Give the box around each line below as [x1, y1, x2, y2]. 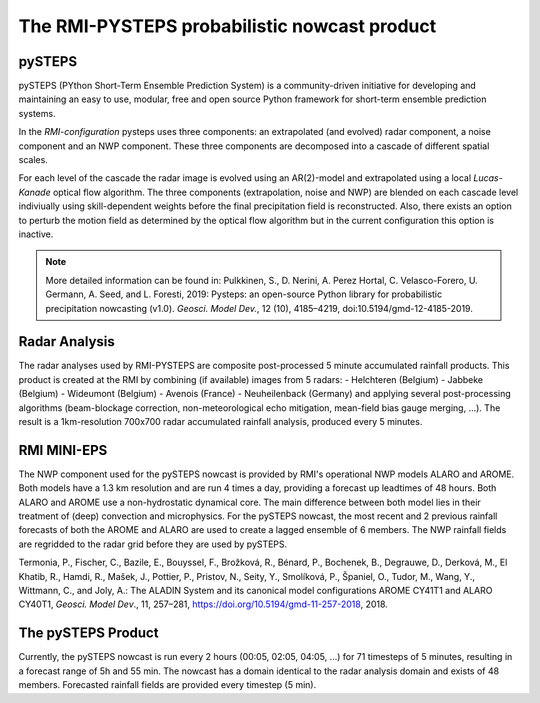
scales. [18, 154, 49, 166]
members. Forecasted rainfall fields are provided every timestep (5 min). [18, 679, 317, 691]
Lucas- [473, 172, 504, 184]
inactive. [18, 228, 54, 240]
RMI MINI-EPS [18, 441, 108, 459]
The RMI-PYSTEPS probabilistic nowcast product [18, 15, 437, 37]
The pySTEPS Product [18, 625, 159, 642]
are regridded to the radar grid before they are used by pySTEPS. [18, 538, 288, 550]
